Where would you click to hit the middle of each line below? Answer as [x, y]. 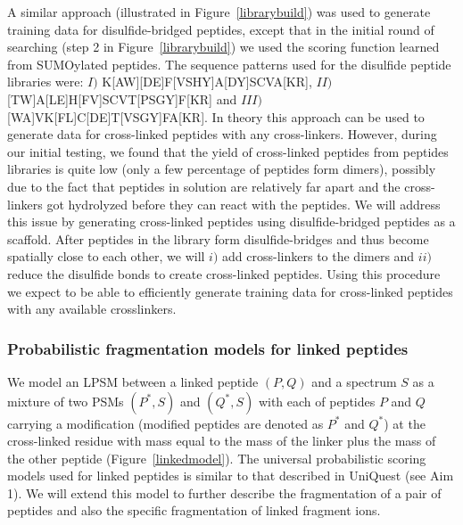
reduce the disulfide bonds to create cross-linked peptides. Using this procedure [224, 273]
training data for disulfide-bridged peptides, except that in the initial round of [221, 29]
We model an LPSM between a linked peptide [133, 381]
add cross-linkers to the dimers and [318, 256]
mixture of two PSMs [66, 401]
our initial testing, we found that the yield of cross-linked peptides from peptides [228, 151]
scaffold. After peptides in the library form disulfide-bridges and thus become [218, 238]
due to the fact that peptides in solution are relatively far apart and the [204, 186]
